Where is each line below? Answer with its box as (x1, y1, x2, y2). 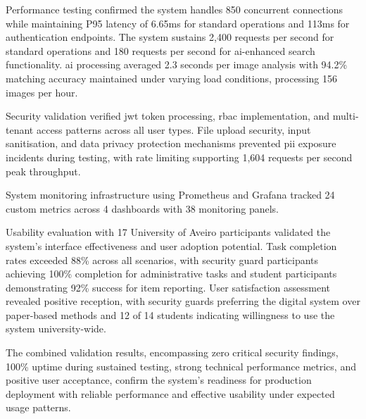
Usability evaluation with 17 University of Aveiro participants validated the (6, 225, 331, 239)
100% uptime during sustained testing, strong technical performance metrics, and (6, 358, 356, 373)
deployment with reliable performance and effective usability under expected (6, 386, 335, 401)
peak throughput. (6, 163, 81, 178)
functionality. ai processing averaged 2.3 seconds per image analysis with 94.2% (6, 57, 348, 72)
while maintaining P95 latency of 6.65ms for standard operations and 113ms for (6, 15, 350, 30)
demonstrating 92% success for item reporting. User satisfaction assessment (6, 280, 331, 294)
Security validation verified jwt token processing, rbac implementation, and (6, 108, 330, 123)
